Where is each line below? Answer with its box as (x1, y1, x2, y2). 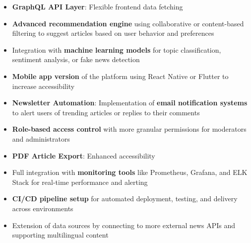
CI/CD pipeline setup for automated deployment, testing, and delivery (12, 193, 238, 204)
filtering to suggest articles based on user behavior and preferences (12, 28, 214, 38)
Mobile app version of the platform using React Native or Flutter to (12, 71, 229, 81)
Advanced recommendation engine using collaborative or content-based (12, 18, 244, 28)
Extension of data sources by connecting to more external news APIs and (12, 220, 236, 230)
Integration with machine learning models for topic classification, (12, 44, 221, 55)
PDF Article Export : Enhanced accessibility (12, 150, 155, 161)
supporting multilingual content (12, 230, 109, 240)
